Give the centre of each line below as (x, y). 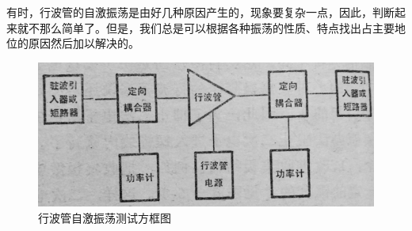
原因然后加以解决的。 (84, 43)
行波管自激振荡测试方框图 (105, 217)
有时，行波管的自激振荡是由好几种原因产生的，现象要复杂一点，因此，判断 (200, 12)
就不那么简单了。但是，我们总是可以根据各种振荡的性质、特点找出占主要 (206, 27)
